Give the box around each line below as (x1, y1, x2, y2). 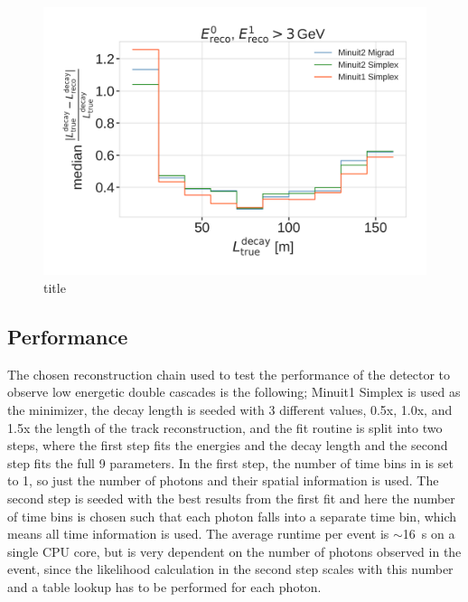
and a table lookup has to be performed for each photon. (7, 577, 322, 596)
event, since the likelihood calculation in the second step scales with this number (7, 560, 454, 578)
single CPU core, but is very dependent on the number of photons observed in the (7, 541, 462, 560)
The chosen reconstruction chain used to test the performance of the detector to (7, 364, 451, 383)
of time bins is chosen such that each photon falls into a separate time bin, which (7, 506, 457, 525)
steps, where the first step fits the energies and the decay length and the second (7, 436, 448, 455)
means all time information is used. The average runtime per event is (7, 524, 389, 543)
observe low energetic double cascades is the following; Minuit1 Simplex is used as (7, 382, 461, 401)
